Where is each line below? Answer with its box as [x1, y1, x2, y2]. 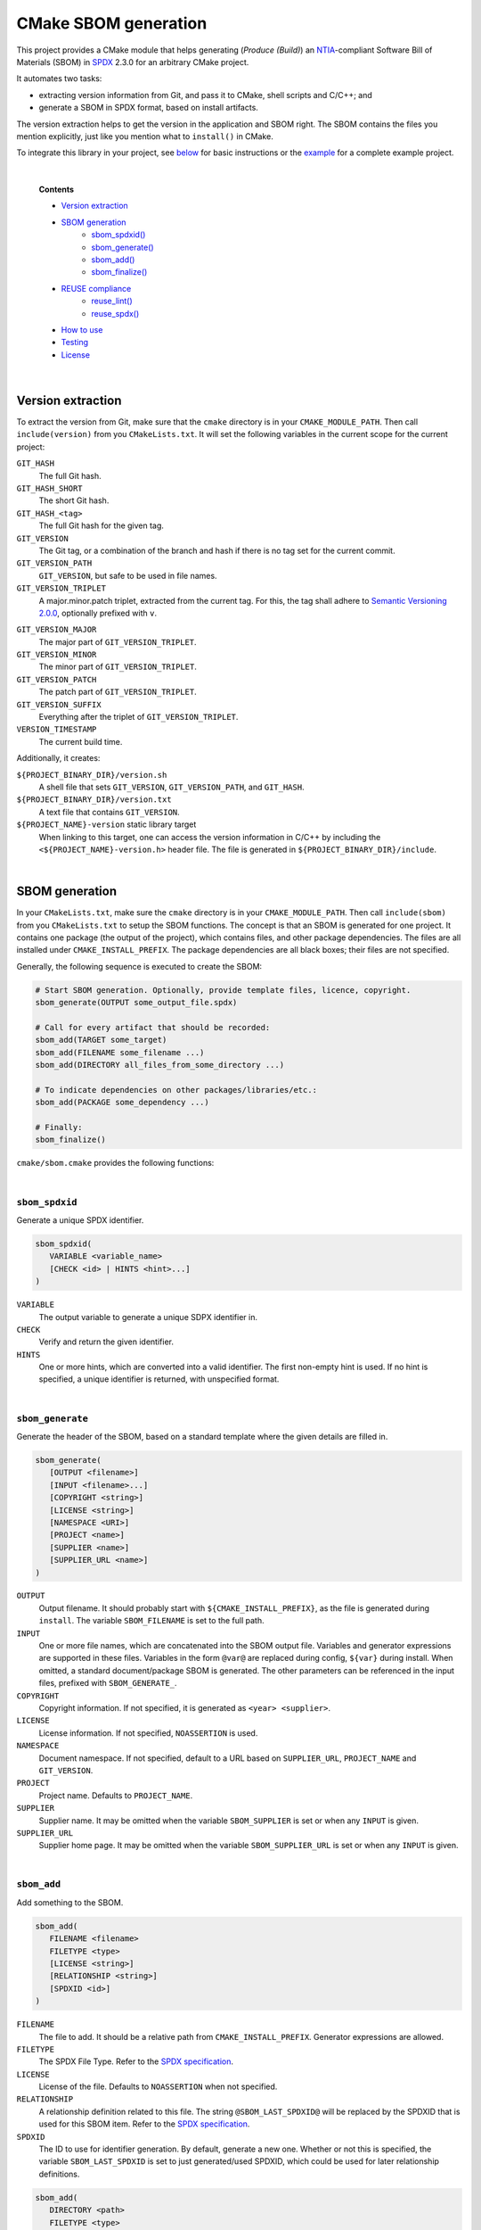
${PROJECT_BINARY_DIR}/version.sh [16, 770, 167, 780]
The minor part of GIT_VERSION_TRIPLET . [38, 661, 198, 673]
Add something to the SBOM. [16, 1896, 124, 1908]
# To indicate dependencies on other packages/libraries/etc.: [35, 1085, 318, 1094]
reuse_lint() [91, 295, 133, 307]
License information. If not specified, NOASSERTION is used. [38, 1727, 258, 1739]
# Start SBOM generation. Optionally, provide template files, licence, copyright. [35, 985, 412, 995]
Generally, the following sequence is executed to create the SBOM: [16, 961, 263, 971]
